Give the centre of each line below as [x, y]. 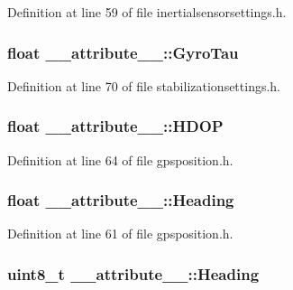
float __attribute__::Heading [121, 200]
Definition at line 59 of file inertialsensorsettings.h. [147, 12]
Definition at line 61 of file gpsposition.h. [120, 234]
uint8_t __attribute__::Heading [133, 273]
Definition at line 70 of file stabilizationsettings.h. [144, 85]
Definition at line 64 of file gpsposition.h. [120, 159]
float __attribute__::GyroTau [123, 52]
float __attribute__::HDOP [115, 126]
